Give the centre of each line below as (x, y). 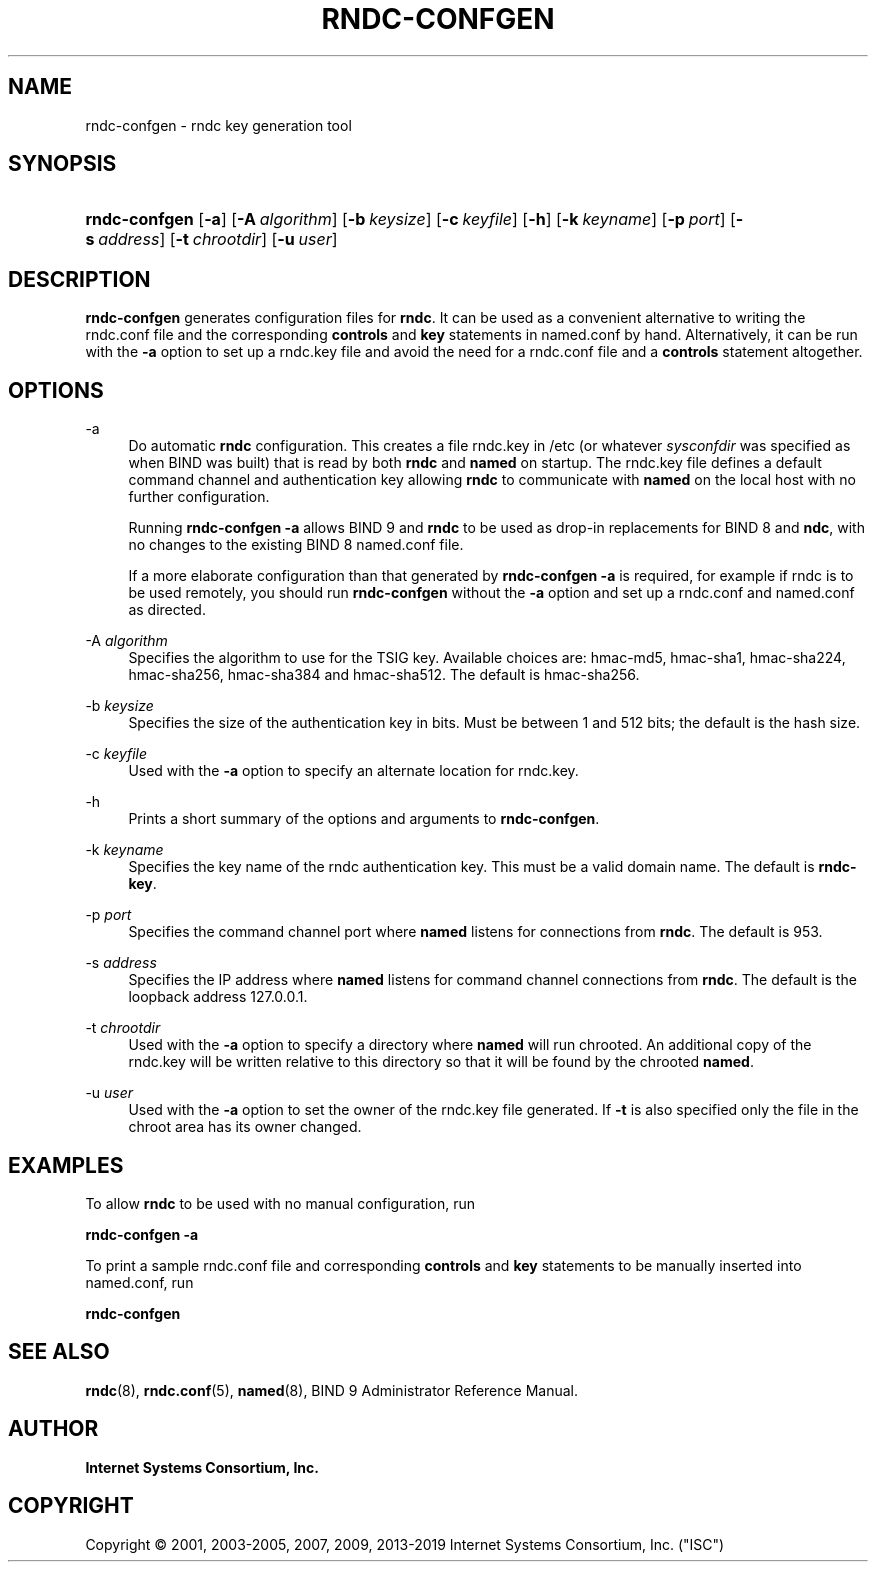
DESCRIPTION (79, 279)
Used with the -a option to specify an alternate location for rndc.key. (353, 771)
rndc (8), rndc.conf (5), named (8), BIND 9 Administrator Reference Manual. (331, 1390)
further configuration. (199, 497)
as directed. (167, 610)
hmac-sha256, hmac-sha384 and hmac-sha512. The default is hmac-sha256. (384, 675)
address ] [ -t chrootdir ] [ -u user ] (218, 239)
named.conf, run (139, 1282)
